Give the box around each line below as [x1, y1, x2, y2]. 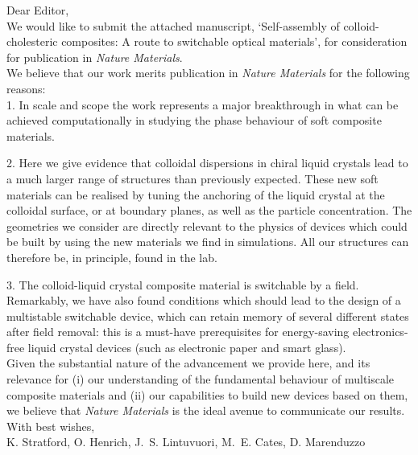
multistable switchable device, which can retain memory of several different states [6, 307, 409, 324]
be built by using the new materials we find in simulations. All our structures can [6, 233, 409, 250]
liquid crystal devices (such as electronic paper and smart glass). [27, 338, 346, 355]
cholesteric [6, 33, 58, 50]
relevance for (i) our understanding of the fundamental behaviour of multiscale [6, 371, 395, 387]
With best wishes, [6, 417, 95, 434]
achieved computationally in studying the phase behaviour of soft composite [6, 112, 382, 129]
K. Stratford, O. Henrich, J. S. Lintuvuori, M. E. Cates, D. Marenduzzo [6, 433, 366, 450]
